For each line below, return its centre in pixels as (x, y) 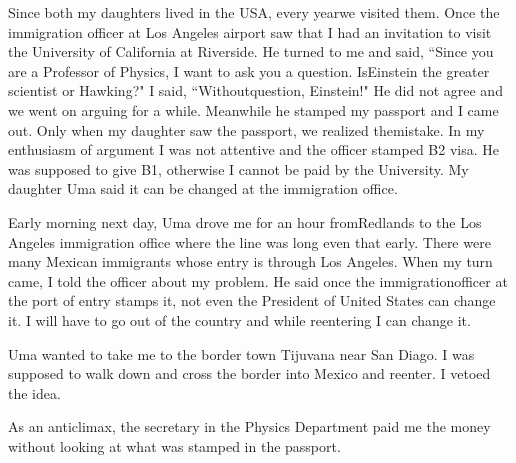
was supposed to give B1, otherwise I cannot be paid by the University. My (238, 168)
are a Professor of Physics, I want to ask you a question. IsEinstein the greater (249, 70)
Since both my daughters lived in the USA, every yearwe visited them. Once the (254, 12)
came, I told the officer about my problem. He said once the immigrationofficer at (258, 280)
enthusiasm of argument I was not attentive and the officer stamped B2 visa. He (253, 149)
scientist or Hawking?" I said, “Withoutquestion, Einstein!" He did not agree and (255, 90)
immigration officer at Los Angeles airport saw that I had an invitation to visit (250, 31)
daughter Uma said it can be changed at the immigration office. (203, 188)
